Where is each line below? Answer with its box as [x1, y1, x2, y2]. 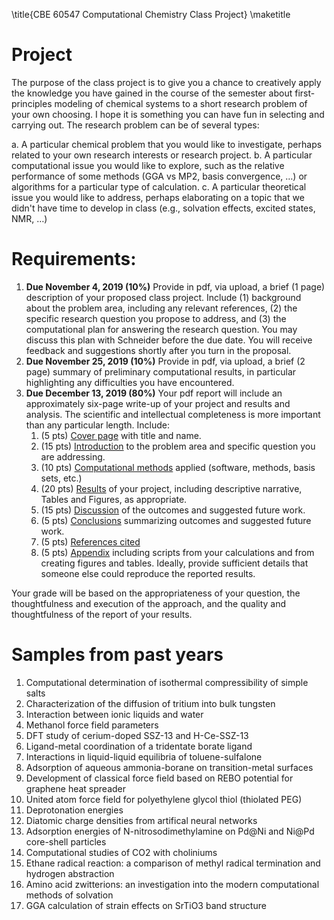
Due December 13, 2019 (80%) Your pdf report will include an [25, 387, 283, 399]
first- [294, 87, 316, 99]
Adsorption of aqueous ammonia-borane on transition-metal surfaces [25, 761, 314, 773]
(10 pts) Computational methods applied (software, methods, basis [40, 461, 316, 473]
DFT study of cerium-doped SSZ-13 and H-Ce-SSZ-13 [25, 729, 249, 741]
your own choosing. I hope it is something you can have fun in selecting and [11, 108, 325, 120]
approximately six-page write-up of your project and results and [25, 397, 291, 409]
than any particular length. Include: [25, 419, 170, 431]
